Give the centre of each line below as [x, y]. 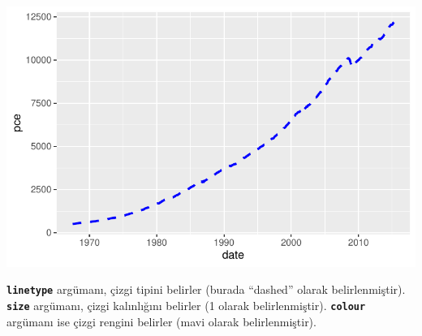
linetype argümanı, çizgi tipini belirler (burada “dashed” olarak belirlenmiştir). [206, 289]
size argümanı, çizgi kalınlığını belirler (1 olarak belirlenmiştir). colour [186, 305]
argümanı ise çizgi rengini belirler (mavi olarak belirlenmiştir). [161, 321]
